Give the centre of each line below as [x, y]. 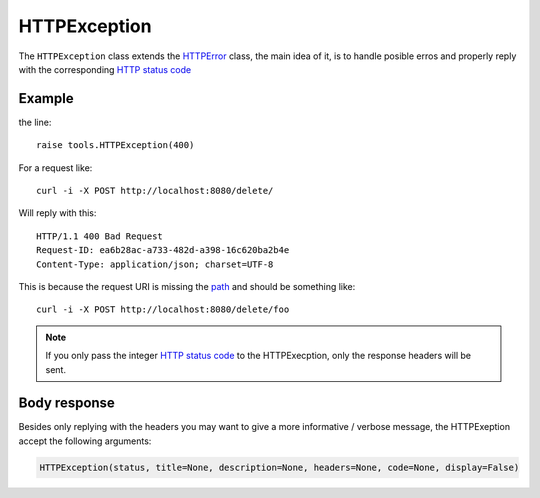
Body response [66, 403]
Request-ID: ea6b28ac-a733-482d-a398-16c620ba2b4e [163, 250]
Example [46, 98]
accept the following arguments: [85, 441]
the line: [35, 122]
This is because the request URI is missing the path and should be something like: [187, 286]
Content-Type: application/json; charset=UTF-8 [155, 264]
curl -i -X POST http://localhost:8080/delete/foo [163, 309]
